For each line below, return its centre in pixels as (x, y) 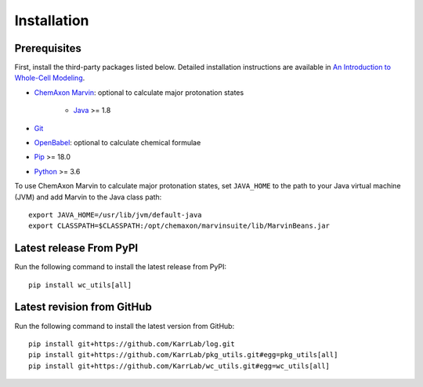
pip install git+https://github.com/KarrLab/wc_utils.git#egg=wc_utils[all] (179, 366)
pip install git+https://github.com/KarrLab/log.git (132, 344)
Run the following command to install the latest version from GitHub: (125, 326)
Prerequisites (48, 48)
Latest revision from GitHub (83, 307)
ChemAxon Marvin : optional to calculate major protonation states (139, 92)
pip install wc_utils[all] (80, 285)
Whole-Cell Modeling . (50, 78)
